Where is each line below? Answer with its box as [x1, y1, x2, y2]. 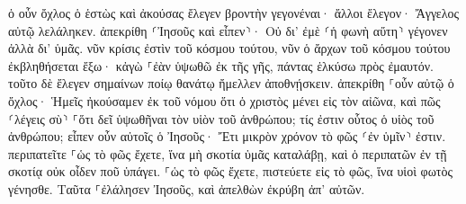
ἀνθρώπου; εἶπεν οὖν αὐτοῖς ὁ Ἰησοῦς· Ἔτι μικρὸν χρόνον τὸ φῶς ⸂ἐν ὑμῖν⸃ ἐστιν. [8, 127, 446, 146]
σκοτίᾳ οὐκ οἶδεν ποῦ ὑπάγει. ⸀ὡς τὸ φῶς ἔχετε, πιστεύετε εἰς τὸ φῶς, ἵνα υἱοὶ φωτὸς [8, 162, 453, 181]
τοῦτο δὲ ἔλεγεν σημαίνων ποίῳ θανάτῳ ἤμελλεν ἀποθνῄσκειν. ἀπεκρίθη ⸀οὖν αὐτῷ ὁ [8, 74, 454, 93]
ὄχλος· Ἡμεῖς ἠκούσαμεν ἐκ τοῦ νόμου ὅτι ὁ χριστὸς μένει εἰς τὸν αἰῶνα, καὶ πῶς [8, 91, 441, 110]
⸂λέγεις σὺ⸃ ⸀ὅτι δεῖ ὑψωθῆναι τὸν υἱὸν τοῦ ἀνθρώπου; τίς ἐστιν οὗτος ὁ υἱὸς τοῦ [8, 109, 435, 128]
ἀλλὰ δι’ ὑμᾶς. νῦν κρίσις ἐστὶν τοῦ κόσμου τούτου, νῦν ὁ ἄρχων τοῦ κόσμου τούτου [8, 39, 451, 58]
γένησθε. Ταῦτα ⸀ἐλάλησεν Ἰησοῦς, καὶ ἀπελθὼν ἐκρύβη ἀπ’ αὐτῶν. [8, 179, 365, 198]
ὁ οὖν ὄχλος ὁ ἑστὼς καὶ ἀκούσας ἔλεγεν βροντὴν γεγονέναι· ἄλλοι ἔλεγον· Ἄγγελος [8, 4, 460, 22]
